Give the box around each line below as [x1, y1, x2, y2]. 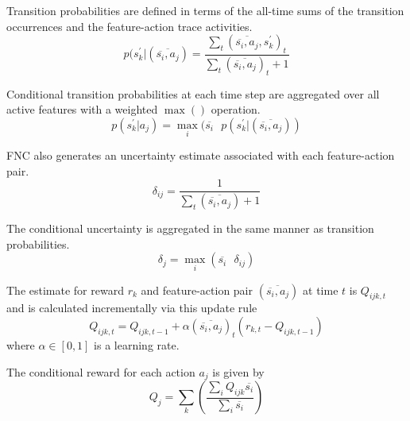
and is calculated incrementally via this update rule [6, 299, 257, 316]
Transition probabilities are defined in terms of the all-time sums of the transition [6, 2, 404, 18]
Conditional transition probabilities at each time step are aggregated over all [6, 85, 380, 102]
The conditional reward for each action [6, 363, 195, 380]
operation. [211, 101, 261, 118]
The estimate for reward [6, 281, 124, 298]
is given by [212, 363, 265, 380]
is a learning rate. [94, 336, 180, 353]
